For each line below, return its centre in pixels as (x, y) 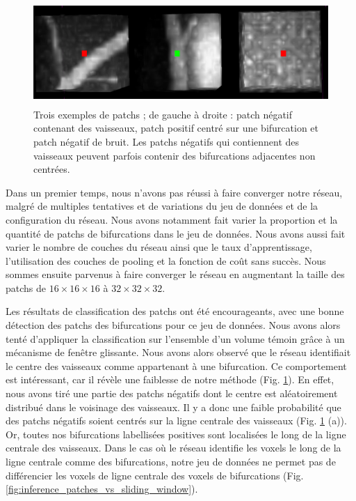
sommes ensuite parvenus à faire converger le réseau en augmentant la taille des (175, 274)
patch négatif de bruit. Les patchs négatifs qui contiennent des (167, 141)
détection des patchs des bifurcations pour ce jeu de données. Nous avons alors (173, 325)
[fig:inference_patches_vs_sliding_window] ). (102, 489)
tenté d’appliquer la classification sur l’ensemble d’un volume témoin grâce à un (175, 338)
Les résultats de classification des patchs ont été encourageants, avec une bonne (175, 311)
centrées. (52, 169)
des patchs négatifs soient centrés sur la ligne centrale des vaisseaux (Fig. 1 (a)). (176, 421)
